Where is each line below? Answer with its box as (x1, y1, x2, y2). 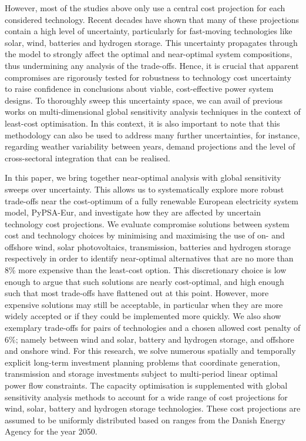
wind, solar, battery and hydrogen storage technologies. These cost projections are (5, 402, 301, 415)
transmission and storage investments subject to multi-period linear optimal (5, 367, 278, 380)
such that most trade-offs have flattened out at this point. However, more (5, 287, 269, 299)
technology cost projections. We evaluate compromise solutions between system (5, 217, 290, 230)
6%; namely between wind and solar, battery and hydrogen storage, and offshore (5, 333, 294, 345)
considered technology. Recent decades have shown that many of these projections (5, 13, 300, 25)
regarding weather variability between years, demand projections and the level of (5, 140, 295, 152)
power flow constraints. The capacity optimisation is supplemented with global (5, 379, 288, 391)
